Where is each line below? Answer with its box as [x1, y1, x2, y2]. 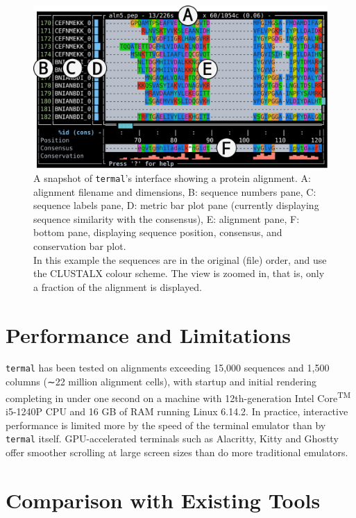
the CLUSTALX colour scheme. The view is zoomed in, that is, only [33, 266, 325, 281]
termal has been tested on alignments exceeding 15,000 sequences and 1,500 [6, 360, 330, 375]
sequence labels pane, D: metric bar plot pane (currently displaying [33, 198, 319, 212]
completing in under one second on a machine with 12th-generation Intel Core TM [6, 388, 351, 405]
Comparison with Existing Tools [6, 485, 321, 514]
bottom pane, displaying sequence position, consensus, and [33, 225, 282, 240]
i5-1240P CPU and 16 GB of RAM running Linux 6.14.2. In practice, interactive [6, 403, 348, 418]
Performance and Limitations [6, 320, 291, 349]
